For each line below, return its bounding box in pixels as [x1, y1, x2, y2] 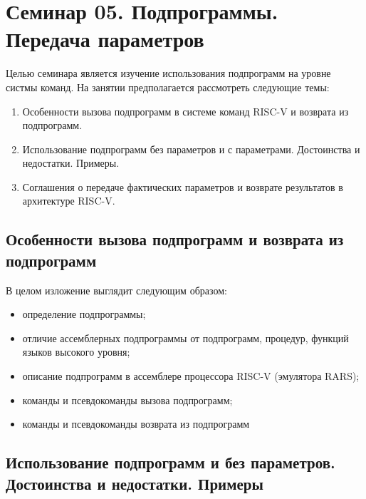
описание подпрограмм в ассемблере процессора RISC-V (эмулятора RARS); [22, 369, 360, 384]
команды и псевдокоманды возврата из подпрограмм [22, 416, 250, 431]
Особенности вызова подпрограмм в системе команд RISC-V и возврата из [22, 103, 349, 118]
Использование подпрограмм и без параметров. [6, 451, 335, 473]
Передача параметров [6, 24, 204, 53]
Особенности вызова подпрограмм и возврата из [6, 228, 344, 250]
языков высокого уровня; [22, 344, 130, 359]
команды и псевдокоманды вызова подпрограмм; [22, 392, 233, 407]
